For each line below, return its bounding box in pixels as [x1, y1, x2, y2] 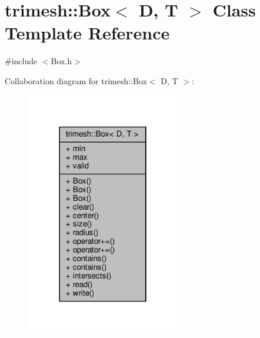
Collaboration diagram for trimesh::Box [5, 74, 147, 87]
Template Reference [5, 21, 170, 45]
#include [5, 55, 38, 67]
